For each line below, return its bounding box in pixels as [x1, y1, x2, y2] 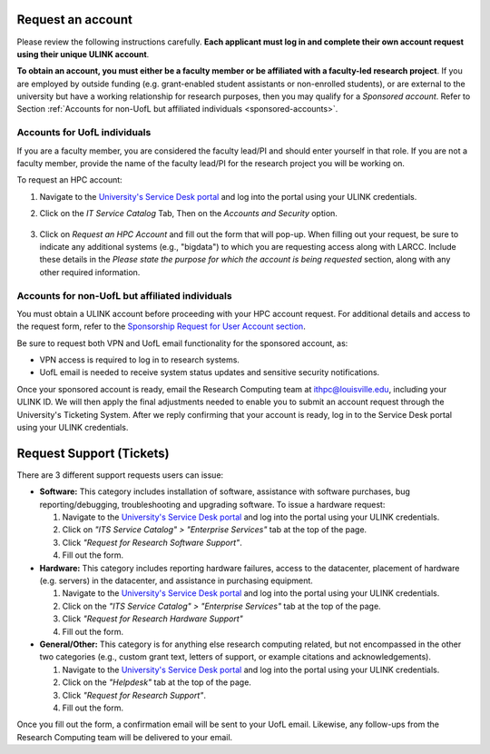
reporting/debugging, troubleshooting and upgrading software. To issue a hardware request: [39, 499, 386, 510]
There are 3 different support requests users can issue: [16, 469, 224, 481]
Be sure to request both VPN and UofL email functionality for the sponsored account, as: [16, 337, 348, 349]
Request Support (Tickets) [16, 445, 170, 461]
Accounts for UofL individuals [16, 126, 152, 139]
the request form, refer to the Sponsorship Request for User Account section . [16, 321, 306, 332]
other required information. [39, 266, 141, 277]
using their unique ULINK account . [16, 48, 150, 59]
